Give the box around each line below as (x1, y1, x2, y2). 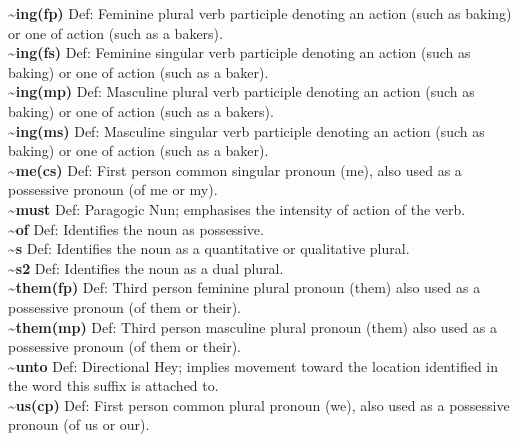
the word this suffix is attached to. (8, 375, 219, 396)
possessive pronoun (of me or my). (8, 179, 218, 200)
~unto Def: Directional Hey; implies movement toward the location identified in (8, 355, 499, 376)
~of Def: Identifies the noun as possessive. (8, 218, 264, 239)
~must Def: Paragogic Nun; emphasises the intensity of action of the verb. (8, 198, 466, 219)
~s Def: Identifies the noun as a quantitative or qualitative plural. (8, 238, 410, 259)
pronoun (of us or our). (8, 414, 150, 435)
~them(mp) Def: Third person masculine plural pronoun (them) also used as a (8, 316, 497, 337)
